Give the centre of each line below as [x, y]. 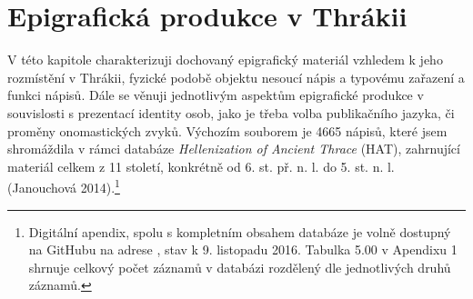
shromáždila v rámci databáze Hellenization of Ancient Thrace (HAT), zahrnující [234, 149]
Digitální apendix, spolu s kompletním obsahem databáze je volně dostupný [240, 231]
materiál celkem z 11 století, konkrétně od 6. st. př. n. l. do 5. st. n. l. [201, 166]
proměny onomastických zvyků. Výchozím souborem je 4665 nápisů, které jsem [227, 130]
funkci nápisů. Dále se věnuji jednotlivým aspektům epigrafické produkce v [216, 95]
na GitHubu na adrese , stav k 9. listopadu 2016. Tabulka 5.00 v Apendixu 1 [243, 249]
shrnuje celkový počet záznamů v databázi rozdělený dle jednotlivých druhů [240, 267]
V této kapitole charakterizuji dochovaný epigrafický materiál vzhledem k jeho [225, 60]
